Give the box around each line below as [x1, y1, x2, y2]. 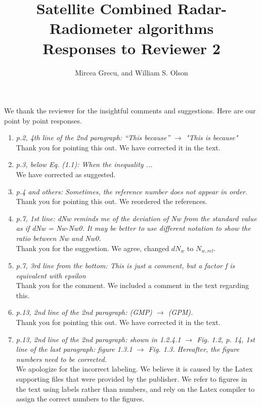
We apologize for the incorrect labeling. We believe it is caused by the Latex [16, 363, 253, 374]
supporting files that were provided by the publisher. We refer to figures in [16, 374, 247, 384]
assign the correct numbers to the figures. [16, 393, 145, 404]
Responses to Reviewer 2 [42, 37, 221, 58]
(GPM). [168, 307, 193, 317]
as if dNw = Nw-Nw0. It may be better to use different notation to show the [16, 223, 251, 233]
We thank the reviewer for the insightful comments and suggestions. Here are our [4, 105, 256, 116]
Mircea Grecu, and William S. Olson [75, 67, 188, 77]
